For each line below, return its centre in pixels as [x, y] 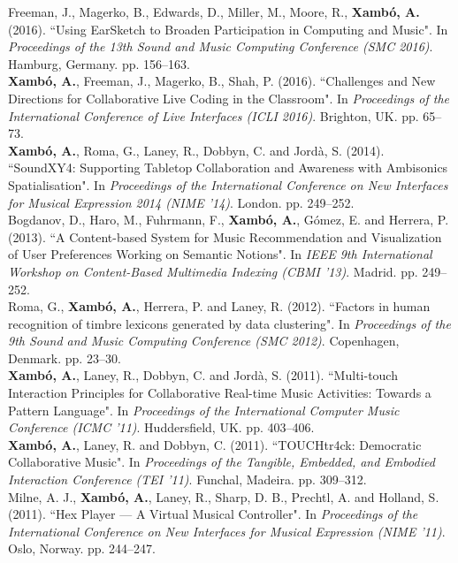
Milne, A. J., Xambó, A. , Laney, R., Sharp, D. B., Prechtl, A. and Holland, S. [224, 496]
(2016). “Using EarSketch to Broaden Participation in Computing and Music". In [228, 29]
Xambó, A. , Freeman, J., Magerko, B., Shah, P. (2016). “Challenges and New [222, 81]
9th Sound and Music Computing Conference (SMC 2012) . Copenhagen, [204, 341]
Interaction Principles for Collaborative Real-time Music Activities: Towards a [220, 393]
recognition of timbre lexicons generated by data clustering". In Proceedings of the [229, 323]
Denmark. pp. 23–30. [65, 358]
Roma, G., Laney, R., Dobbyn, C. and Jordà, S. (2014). [234, 150]
